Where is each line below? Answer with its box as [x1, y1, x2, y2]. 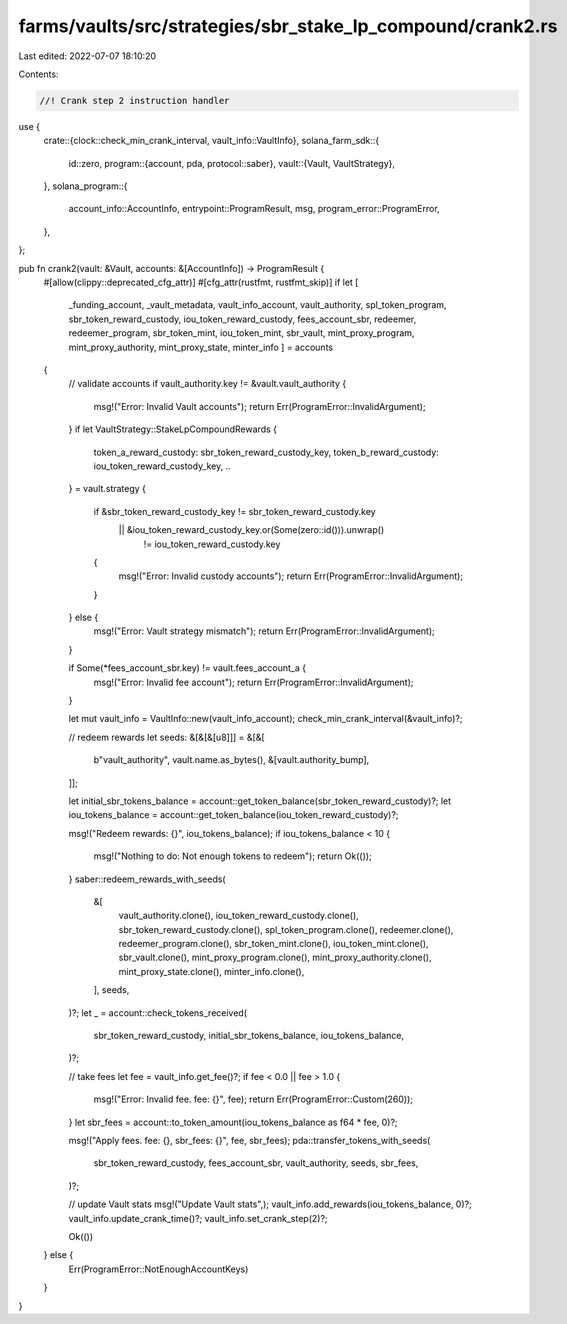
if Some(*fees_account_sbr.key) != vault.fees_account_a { [68, 662, 307, 674]
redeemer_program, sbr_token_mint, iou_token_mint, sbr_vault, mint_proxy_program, [68, 327, 415, 339]
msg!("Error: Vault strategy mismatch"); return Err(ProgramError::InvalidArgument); [93, 625, 435, 637]
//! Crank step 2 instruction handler [39, 95, 230, 106]
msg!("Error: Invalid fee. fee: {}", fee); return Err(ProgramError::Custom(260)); [93, 1093, 414, 1105]
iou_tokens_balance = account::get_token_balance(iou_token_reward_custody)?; [68, 809, 399, 821]
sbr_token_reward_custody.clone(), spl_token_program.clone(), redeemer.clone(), [118, 923, 454, 935]
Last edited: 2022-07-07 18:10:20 [18, 50, 157, 62]
